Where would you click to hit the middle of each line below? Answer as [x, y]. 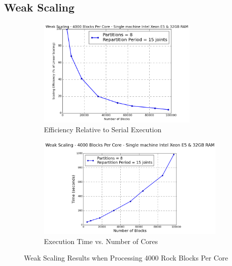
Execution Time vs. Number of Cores [101, 241]
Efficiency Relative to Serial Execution [103, 129]
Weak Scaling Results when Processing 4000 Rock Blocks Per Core [126, 258]
